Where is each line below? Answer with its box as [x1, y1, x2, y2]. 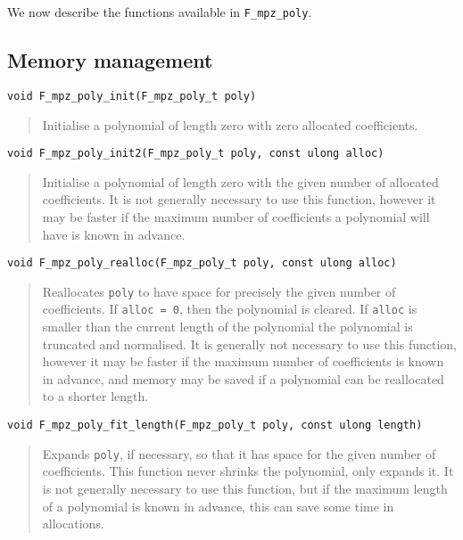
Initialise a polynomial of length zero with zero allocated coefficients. [42, 115, 418, 134]
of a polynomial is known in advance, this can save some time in [42, 496, 394, 515]
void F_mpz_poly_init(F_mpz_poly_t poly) [7, 89, 257, 102]
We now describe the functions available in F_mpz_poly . [7, 3, 312, 20]
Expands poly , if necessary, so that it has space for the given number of [42, 444, 436, 462]
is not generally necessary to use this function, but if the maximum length [42, 479, 448, 497]
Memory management [7, 46, 213, 74]
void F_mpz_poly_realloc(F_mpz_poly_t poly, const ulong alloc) [7, 257, 397, 270]
